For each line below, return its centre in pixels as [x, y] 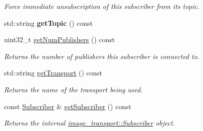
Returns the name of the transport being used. [73, 89]
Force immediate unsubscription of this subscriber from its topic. [102, 6]
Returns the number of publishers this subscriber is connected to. [102, 56]
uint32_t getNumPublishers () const [60, 39]
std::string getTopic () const [48, 23]
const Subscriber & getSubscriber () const [68, 106]
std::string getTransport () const [53, 73]
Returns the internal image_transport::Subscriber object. [90, 123]
